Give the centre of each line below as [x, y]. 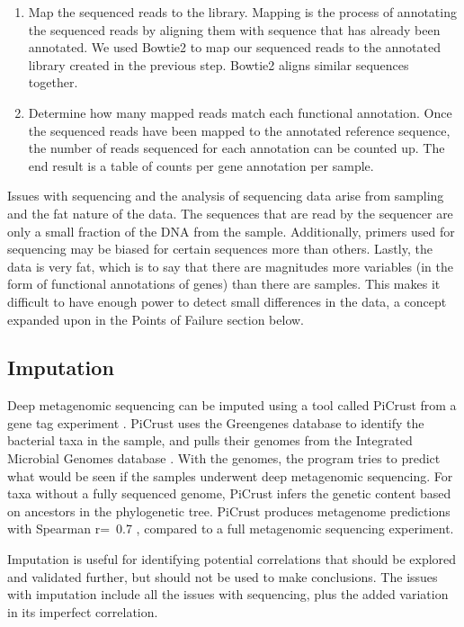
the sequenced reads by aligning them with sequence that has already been [234, 29]
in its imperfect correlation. [83, 611]
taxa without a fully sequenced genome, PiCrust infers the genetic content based [229, 493]
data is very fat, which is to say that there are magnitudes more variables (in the [230, 266]
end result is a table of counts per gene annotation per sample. [201, 165]
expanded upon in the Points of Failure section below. [156, 319]
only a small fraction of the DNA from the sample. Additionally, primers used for [231, 231]
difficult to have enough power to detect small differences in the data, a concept [227, 301]
